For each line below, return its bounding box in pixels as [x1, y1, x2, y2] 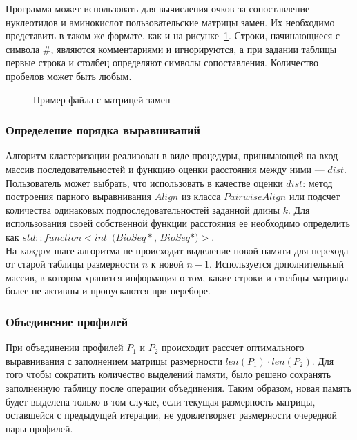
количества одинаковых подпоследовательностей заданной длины [6, 202, 280, 217]
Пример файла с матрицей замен [33, 92, 171, 106]
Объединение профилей [6, 312, 128, 330]
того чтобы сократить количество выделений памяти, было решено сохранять [6, 367, 331, 381]
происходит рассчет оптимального [162, 340, 305, 354]
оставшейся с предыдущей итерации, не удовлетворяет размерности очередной [6, 408, 338, 422]
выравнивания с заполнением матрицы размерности [6, 353, 222, 368]
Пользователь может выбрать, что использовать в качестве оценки [6, 175, 283, 190]
